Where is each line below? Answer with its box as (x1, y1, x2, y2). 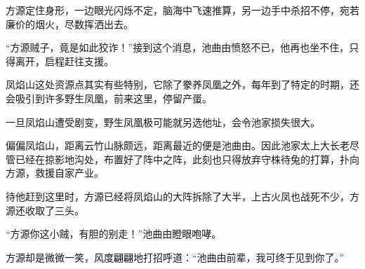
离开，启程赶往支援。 (15, 53, 114, 68)
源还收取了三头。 (6, 202, 84, 217)
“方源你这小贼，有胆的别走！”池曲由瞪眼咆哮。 (6, 226, 222, 241)
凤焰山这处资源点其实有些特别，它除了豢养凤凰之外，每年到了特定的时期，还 (6, 77, 359, 92)
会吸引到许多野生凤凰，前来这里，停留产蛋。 (6, 90, 212, 105)
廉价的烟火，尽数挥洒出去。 (6, 16, 133, 31)
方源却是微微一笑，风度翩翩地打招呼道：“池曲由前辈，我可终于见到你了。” (6, 249, 345, 264)
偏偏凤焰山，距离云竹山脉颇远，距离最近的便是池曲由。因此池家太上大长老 (6, 138, 350, 153)
